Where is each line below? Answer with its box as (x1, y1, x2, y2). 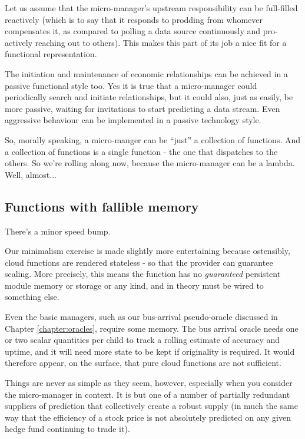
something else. (5, 291, 59, 303)
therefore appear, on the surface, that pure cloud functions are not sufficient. (5, 357, 281, 369)
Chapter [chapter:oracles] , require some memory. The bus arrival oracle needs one (5, 322, 299, 334)
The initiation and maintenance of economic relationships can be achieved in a (5, 67, 288, 80)
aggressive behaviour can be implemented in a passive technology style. (5, 114, 261, 126)
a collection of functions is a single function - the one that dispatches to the (5, 145, 278, 157)
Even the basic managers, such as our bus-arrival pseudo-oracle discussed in (5, 311, 278, 323)
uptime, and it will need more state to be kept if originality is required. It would (5, 345, 295, 357)
